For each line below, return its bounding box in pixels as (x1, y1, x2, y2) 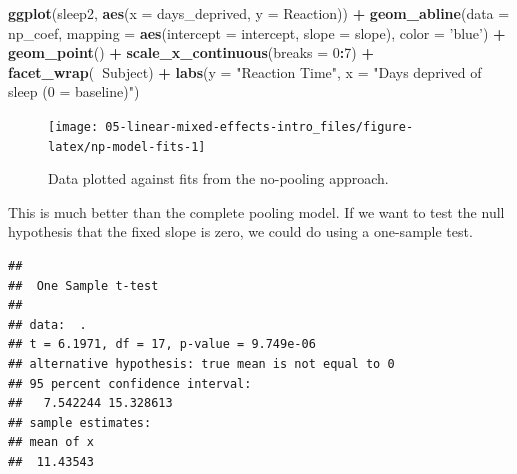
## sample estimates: (8, 415, 152, 430)
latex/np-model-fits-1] (48, 139, 206, 154)
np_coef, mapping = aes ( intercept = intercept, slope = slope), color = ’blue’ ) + (8, 22, 506, 43)
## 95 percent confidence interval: (8, 376, 252, 391)
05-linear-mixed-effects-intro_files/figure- (105, 119, 414, 134)
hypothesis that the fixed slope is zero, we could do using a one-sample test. (8, 221, 473, 242)
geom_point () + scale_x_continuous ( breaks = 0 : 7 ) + (8, 42, 374, 63)
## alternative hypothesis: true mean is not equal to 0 (8, 357, 395, 372)
